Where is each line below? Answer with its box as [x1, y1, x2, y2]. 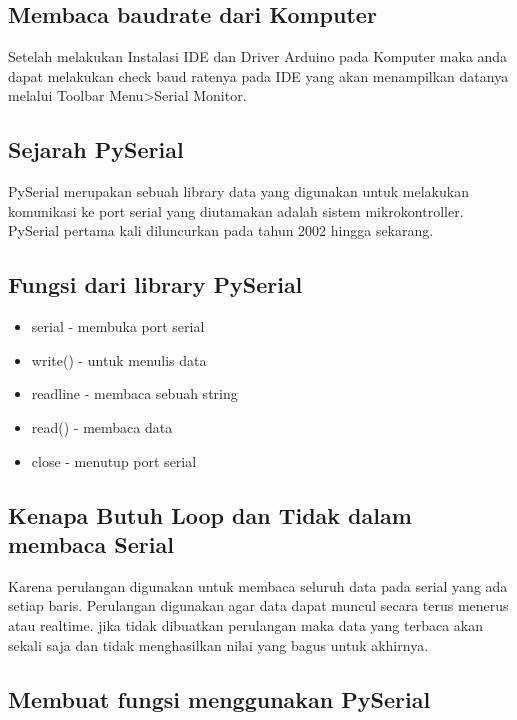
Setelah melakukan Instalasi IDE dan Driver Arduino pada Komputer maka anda [8, 46, 508, 67]
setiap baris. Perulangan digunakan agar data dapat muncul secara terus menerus [8, 595, 509, 616]
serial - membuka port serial [31, 316, 205, 337]
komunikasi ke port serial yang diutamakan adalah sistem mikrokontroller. [8, 200, 464, 221]
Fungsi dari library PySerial [8, 269, 303, 300]
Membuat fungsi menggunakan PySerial [8, 683, 431, 714]
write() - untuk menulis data [31, 349, 207, 370]
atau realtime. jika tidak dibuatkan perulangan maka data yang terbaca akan [8, 614, 484, 635]
